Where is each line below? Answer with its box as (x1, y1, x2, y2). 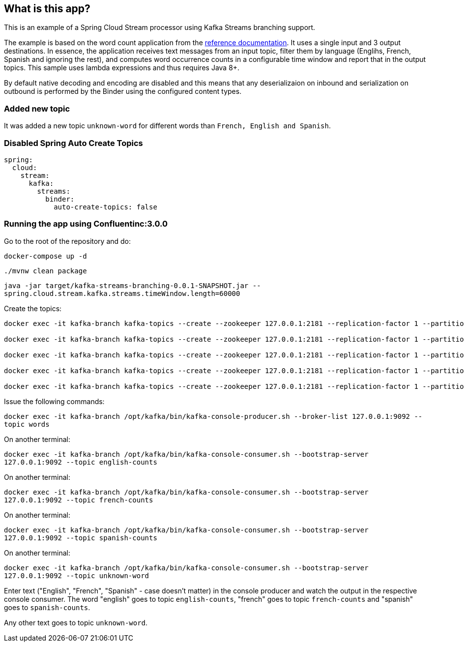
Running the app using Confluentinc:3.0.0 (4, 219, 168, 229)
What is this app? (4, 2, 90, 15)
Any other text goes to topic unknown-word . (4, 618, 148, 627)
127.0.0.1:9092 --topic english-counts (4, 458, 157, 466)
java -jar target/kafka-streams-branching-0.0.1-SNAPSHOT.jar (4, 281, 249, 290)
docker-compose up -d (4, 252, 87, 260)
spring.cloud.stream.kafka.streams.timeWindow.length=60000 (4, 289, 240, 297)
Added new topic (4, 103, 70, 114)
